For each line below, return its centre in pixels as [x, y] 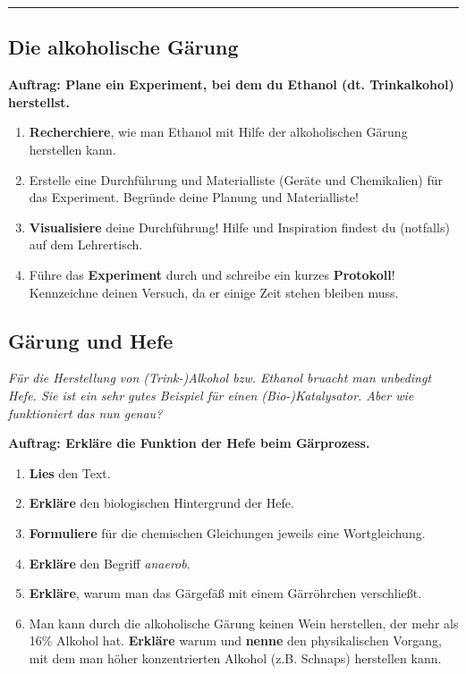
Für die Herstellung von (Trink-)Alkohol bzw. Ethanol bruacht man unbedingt [220, 378]
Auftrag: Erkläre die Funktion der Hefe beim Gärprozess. [189, 443]
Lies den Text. [70, 472]
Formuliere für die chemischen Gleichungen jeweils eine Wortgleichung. [227, 532]
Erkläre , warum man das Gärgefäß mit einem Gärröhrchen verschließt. [225, 593]
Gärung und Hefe [91, 340]
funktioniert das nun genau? [85, 413]
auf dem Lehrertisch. [86, 244]
